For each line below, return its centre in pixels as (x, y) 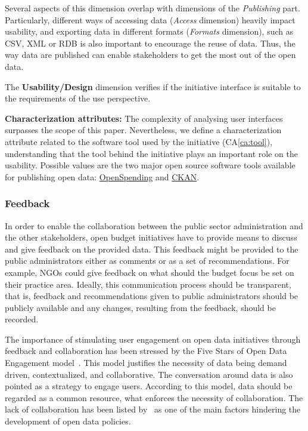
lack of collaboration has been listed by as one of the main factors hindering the (153, 409)
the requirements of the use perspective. (78, 98)
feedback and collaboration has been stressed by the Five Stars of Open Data (146, 351)
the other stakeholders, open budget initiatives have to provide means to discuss (151, 237)
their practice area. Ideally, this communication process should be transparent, (148, 284)
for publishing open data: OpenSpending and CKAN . (102, 176)
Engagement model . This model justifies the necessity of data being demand (146, 363)
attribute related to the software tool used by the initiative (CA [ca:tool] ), (139, 141)
